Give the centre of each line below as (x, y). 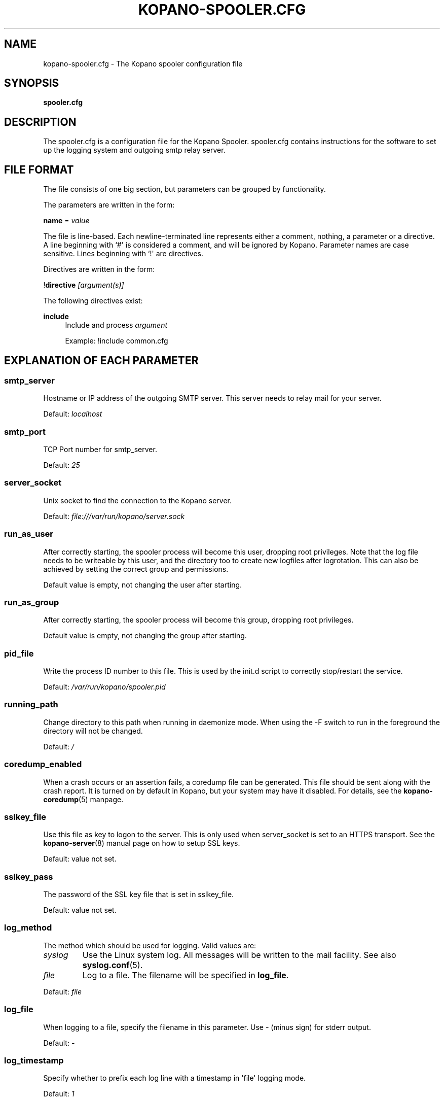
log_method (28, 928)
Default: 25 (62, 465)
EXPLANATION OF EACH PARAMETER (101, 360)
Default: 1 (59, 1094)
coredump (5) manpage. (83, 799)
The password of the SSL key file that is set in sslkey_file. (139, 894)
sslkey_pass (29, 876)
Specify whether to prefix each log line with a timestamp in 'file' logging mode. (175, 1078)
